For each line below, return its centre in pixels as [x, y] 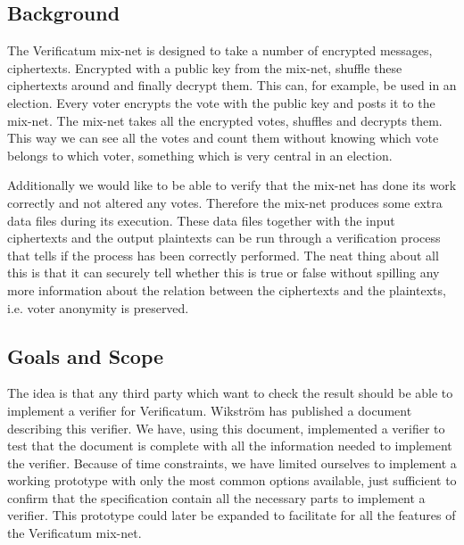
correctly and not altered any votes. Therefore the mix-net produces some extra [225, 202]
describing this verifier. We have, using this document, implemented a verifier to [226, 428]
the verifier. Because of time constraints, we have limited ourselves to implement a [232, 462]
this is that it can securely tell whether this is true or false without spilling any [224, 272]
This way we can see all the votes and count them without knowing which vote [223, 138]
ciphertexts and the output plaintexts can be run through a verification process [224, 238]
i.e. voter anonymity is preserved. [98, 307]
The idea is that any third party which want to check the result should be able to [230, 393]
